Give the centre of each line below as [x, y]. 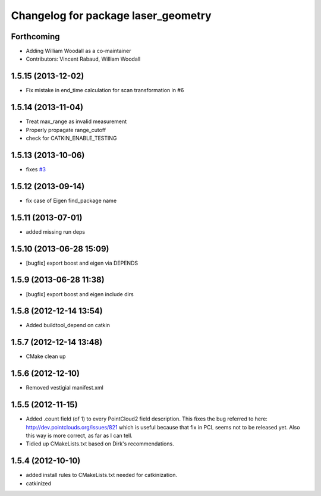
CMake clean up [46, 356]
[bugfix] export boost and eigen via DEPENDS [82, 263]
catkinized [39, 483]
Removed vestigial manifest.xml [64, 388]
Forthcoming [35, 37]
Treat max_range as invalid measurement [76, 121]
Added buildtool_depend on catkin [68, 325]
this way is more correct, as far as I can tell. [79, 435]
